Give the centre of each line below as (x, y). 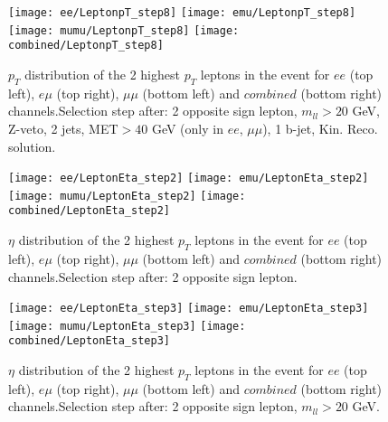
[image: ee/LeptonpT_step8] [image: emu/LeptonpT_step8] (182, 13)
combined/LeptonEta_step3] (89, 341)
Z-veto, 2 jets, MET (63, 128)
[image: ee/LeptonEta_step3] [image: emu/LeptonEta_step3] (189, 309)
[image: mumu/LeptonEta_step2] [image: (127, 196)
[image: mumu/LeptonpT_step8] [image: (124, 30)
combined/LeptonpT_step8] (86, 46)
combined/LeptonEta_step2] (89, 211)
